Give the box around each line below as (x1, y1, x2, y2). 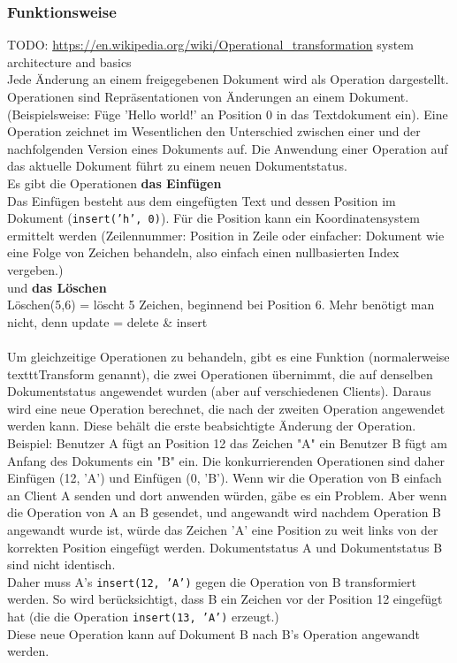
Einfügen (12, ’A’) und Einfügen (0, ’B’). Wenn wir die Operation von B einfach (7, 469, 442, 487)
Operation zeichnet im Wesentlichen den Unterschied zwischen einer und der (7, 122, 421, 141)
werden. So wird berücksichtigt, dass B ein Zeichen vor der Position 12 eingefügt (7, 590, 443, 608)
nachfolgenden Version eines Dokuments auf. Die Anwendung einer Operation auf (7, 139, 448, 157)
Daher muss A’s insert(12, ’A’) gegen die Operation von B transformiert (7, 572, 416, 591)
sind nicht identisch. (7, 555, 116, 574)
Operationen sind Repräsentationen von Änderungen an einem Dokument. (7, 88, 409, 105)
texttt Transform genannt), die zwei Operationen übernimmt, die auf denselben (7, 364, 433, 383)
